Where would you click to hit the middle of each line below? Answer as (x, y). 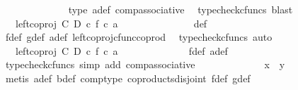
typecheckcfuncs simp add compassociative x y (145, 64)
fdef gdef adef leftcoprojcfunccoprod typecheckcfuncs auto (139, 37)
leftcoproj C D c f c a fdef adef (121, 50)
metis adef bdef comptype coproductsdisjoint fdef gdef (128, 78)
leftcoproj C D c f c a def (111, 23)
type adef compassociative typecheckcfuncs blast (180, 9)
